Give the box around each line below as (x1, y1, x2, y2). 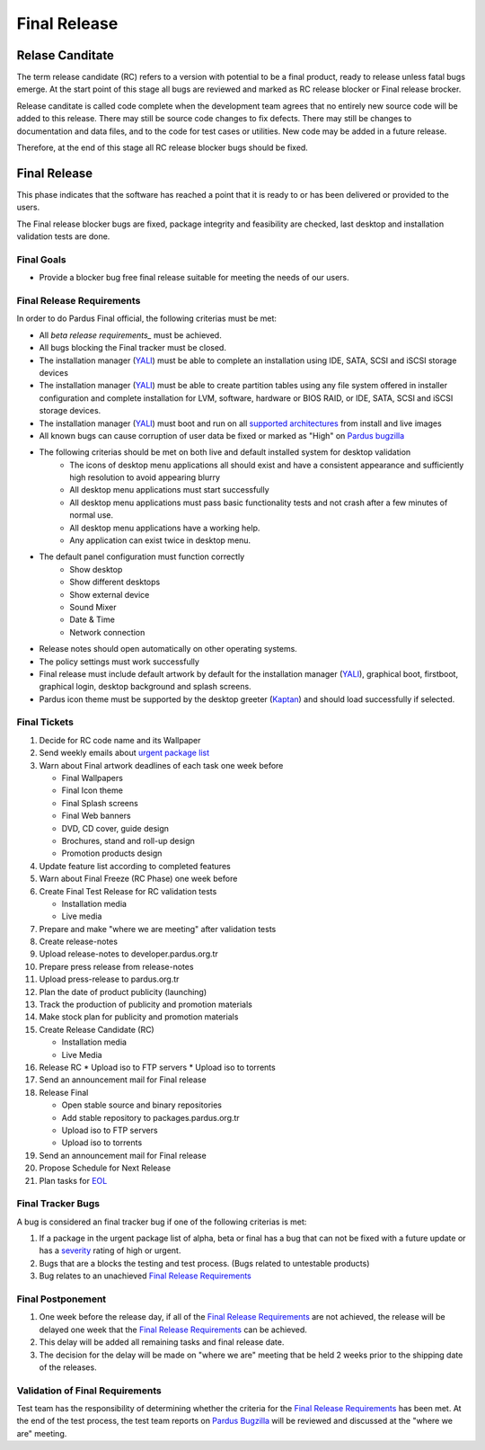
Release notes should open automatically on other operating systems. (39, 644, 298, 654)
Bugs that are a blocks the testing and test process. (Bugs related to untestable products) (39, 1258, 370, 1268)
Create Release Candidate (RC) (39, 1024, 154, 1035)
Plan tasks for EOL (39, 1175, 108, 1186)
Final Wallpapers (61, 773, 123, 784)
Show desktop (69, 564, 123, 574)
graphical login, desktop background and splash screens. (39, 681, 251, 692)
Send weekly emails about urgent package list (39, 747, 210, 759)
